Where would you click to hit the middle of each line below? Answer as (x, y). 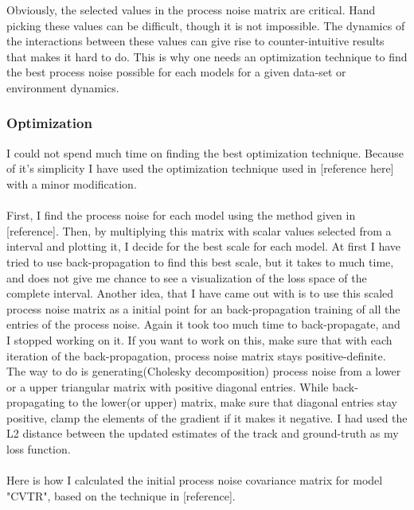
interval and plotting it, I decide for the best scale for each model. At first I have (204, 246)
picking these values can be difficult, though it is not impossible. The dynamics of (206, 25)
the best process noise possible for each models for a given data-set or (176, 72)
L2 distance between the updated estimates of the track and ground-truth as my (203, 433)
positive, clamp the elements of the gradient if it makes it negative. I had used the (207, 417)
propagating (36, 402)
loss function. (39, 449)
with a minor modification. (72, 183)
